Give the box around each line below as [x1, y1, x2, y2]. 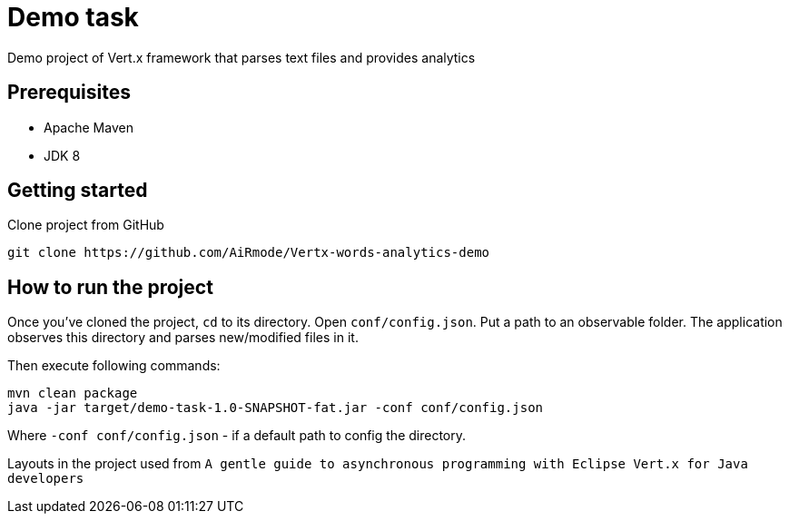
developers [7, 471, 84, 487]
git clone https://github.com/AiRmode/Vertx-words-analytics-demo [7, 245, 490, 260]
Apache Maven [44, 119, 133, 135]
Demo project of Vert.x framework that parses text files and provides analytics [7, 49, 476, 65]
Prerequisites [7, 81, 131, 104]
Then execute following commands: [7, 358, 221, 374]
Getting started [7, 179, 148, 202]
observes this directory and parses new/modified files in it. [7, 329, 359, 346]
